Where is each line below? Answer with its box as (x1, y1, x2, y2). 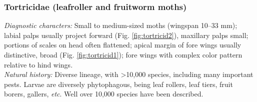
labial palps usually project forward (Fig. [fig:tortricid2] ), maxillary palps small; (4, 29, 248, 40)
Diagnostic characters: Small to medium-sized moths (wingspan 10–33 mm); (4, 20, 237, 30)
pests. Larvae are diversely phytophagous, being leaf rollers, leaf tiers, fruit (4, 78, 233, 89)
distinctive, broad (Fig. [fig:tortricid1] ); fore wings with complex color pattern (4, 49, 242, 59)
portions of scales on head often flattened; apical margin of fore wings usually (4, 39, 241, 50)
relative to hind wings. (4, 59, 73, 69)
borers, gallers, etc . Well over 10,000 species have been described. (4, 88, 203, 99)
